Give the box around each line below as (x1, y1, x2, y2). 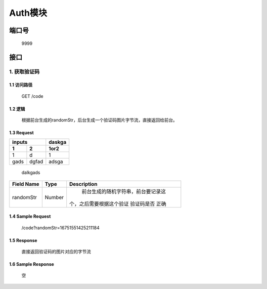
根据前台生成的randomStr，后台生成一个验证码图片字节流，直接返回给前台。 (21, 117, 178, 123)
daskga (48, 139, 67, 146)
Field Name (12, 180, 40, 187)
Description (69, 180, 97, 187)
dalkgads (21, 169, 41, 175)
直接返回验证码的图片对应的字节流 (21, 248, 91, 254)
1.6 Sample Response (9, 261, 54, 267)
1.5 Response (9, 237, 38, 243)
